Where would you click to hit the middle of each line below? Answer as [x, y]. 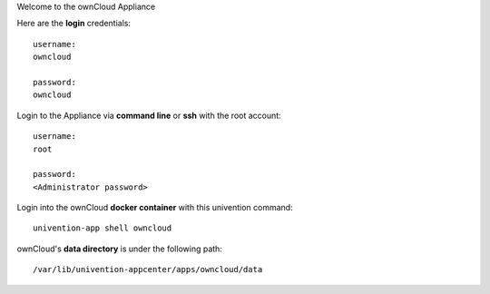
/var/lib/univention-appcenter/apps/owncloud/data [148, 269]
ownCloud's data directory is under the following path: [119, 249]
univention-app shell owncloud [103, 228]
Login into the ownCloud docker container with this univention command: [155, 208]
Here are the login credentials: [74, 24]
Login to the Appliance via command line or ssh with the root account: [149, 115]
